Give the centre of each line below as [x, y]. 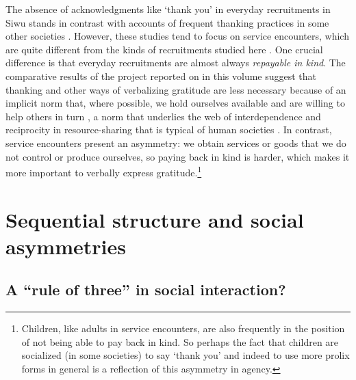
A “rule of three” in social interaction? [146, 289]
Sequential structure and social [155, 219]
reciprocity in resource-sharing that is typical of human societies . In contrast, [169, 130]
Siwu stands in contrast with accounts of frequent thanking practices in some [167, 22]
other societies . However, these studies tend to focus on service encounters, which [177, 36]
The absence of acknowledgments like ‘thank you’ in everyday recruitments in [168, 9]
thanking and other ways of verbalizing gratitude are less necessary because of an [176, 89]
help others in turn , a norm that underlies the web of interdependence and [163, 116]
